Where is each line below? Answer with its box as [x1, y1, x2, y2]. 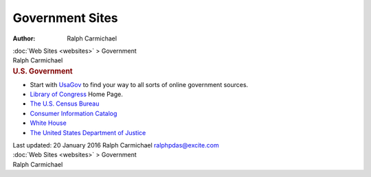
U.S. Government [12, 66, 74, 75]
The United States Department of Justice [30, 128, 146, 137]
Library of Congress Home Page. [30, 90, 123, 98]
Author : [12, 34, 36, 43]
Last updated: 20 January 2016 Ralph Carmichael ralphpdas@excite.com [12, 141, 219, 149]
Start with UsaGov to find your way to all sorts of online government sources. [30, 80, 249, 88]
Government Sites [12, 10, 118, 25]
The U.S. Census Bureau [30, 99, 100, 108]
